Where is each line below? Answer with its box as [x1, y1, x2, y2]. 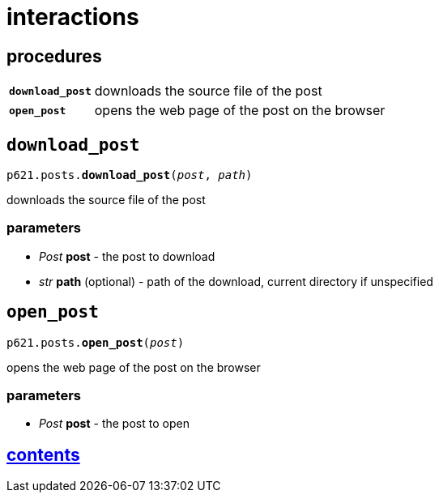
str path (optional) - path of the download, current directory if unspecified [39, 274, 433, 288]
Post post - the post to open [39, 416, 190, 431]
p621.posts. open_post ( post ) [6, 335, 185, 349]
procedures [6, 45, 102, 66]
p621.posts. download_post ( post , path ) [6, 168, 253, 182]
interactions [6, 3, 139, 31]
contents [6, 444, 80, 465]
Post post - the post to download [39, 249, 215, 263]
